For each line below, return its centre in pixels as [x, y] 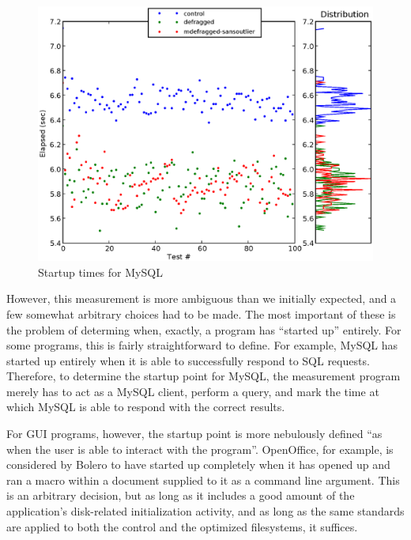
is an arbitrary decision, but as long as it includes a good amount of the [181, 495]
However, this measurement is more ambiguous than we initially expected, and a [202, 298]
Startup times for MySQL [100, 272]
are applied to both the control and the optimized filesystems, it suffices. [182, 526]
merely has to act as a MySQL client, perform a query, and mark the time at [193, 391]
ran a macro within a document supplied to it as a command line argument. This [203, 480]
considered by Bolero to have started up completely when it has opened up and [198, 464]
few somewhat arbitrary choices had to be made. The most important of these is [201, 313]
